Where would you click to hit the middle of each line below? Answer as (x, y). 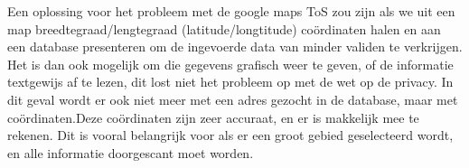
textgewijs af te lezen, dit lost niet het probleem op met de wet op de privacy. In (230, 82)
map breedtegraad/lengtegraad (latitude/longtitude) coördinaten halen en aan (224, 28)
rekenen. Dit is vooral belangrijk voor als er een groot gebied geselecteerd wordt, (230, 135)
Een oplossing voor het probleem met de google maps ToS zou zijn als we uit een (231, 11)
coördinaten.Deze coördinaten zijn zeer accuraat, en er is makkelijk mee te (213, 117)
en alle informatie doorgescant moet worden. (131, 152)
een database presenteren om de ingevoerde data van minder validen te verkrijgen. (235, 47)
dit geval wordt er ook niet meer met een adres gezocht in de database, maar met (233, 99)
